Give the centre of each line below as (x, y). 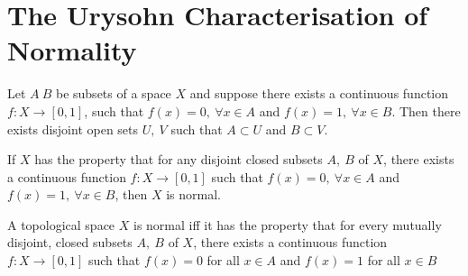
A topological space (61, 224)
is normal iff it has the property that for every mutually (287, 224)
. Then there (426, 110)
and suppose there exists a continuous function (319, 93)
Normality (72, 50)
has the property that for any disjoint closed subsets (179, 159)
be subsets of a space (113, 93)
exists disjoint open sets (73, 129)
